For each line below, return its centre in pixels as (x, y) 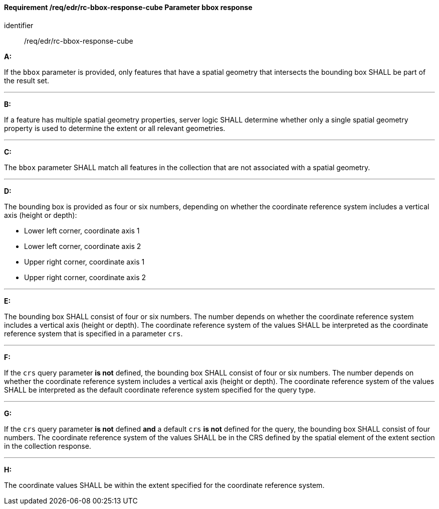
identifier (19, 25)
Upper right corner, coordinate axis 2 (85, 277)
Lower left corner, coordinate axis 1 (82, 230)
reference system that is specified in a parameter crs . (93, 333)
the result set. (27, 80)
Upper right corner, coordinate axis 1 (84, 262)
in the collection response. (48, 446)
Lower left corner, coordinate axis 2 (83, 246)
